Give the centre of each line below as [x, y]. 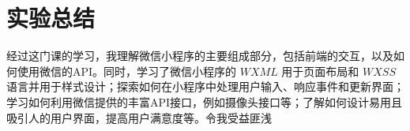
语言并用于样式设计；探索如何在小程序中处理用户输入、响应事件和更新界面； [205, 86]
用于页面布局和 [320, 71]
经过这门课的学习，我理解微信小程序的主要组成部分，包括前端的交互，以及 [200, 56]
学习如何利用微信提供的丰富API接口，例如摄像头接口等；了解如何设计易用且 [205, 101]
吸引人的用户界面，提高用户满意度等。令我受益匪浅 [139, 117]
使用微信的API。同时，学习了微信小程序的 [127, 71]
